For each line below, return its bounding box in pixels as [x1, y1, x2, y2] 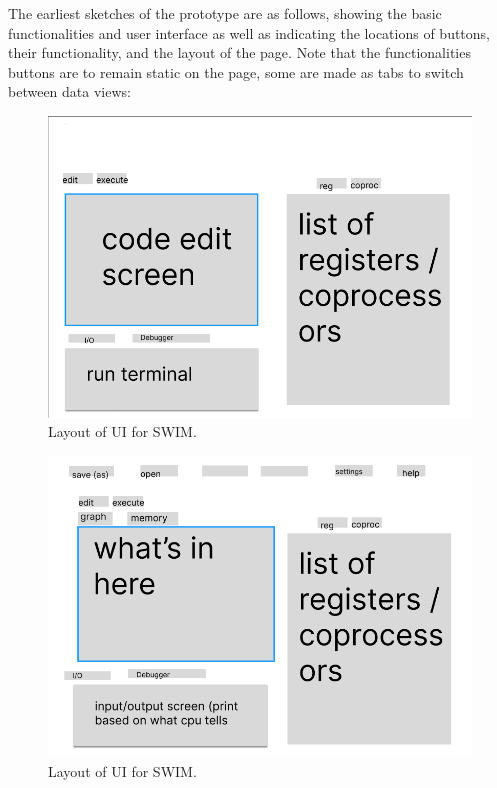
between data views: [8, 81, 131, 102]
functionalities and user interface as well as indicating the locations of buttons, [8, 22, 491, 43]
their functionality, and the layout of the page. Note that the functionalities [8, 42, 471, 63]
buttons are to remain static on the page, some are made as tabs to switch [8, 61, 464, 82]
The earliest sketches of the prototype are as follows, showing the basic [8, 3, 442, 23]
